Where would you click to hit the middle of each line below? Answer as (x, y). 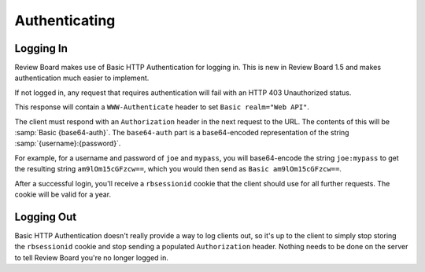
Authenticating (65, 20)
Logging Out (46, 217)
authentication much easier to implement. (82, 78)
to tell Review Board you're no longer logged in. (91, 257)
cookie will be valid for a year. (63, 194)
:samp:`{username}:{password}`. (68, 143)
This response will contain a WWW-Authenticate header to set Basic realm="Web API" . (162, 107)
